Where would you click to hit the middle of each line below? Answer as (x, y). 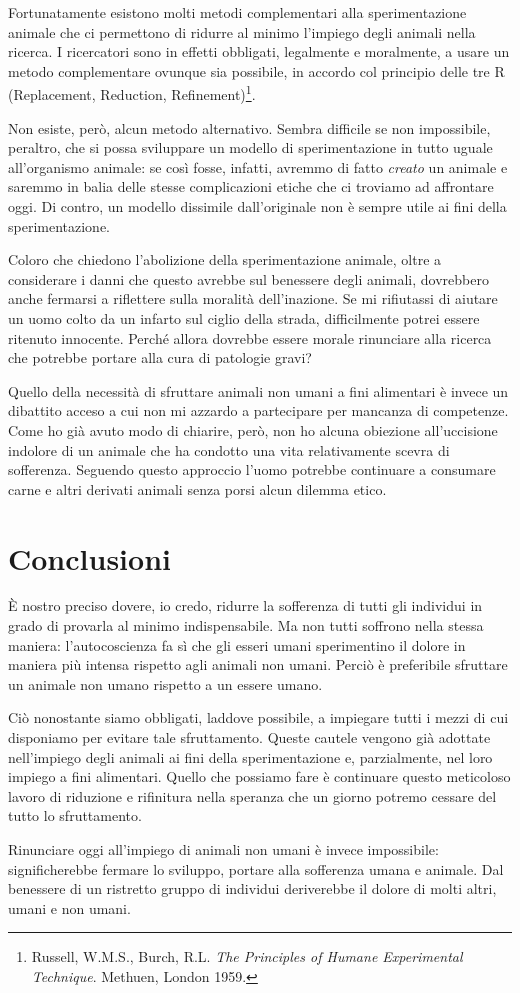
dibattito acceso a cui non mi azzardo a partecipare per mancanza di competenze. (258, 410)
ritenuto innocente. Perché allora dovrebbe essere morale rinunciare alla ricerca (250, 337)
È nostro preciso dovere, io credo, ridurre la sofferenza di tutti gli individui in (245, 605)
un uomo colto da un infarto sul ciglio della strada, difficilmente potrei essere (244, 317)
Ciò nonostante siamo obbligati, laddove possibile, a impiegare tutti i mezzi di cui (258, 717)
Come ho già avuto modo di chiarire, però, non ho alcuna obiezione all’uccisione (253, 429)
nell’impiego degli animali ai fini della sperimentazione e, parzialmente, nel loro (250, 756)
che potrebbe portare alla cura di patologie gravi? (160, 357)
